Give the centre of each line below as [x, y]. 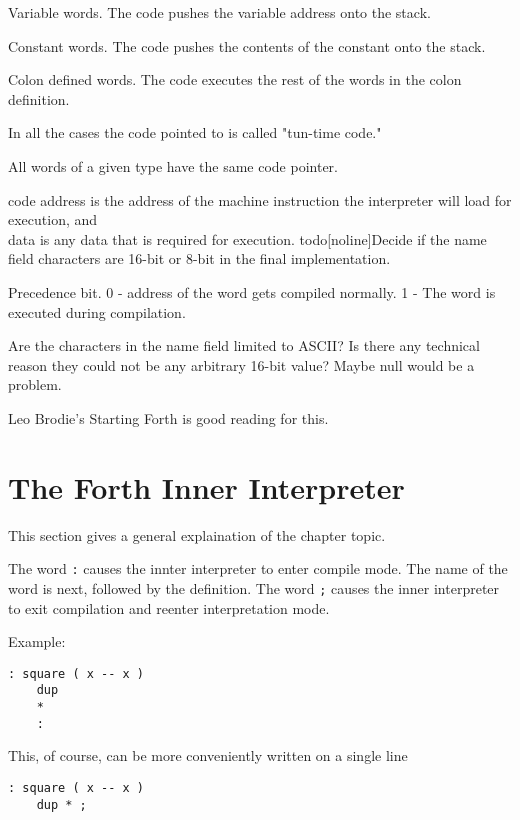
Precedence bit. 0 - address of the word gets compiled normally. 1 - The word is [252, 291]
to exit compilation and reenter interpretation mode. [169, 607]
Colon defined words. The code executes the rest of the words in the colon [235, 79]
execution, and [53, 219]
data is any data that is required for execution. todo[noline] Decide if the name [247, 238]
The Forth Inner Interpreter [206, 486]
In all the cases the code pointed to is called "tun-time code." [195, 132]
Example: [37, 641]
